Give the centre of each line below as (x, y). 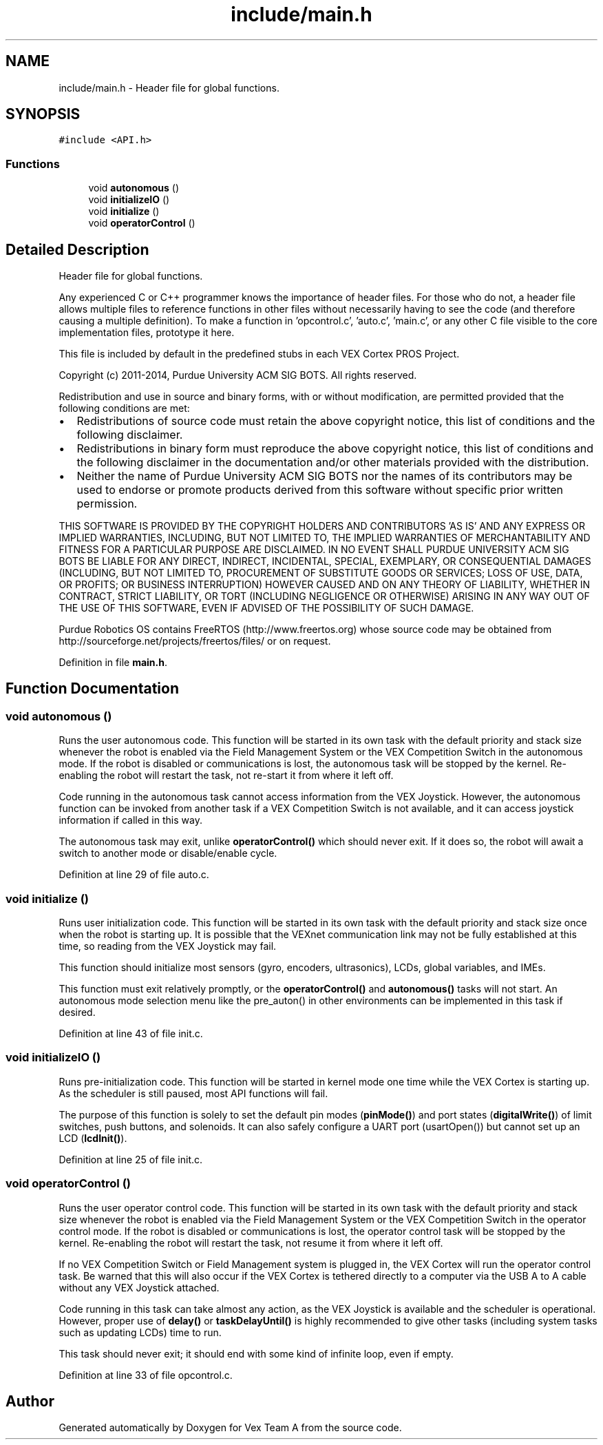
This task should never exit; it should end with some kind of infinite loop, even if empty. (256, 1353)
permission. (107, 504)
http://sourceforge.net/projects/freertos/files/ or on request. (195, 641)
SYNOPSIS (43, 114)
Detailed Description (77, 249)
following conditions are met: (124, 408)
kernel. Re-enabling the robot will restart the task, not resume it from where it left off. (251, 1243)
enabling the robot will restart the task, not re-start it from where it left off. (226, 776)
